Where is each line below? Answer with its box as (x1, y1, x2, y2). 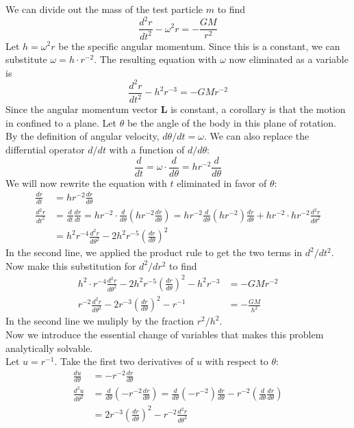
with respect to (205, 354, 268, 368)
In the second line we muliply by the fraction (5, 314, 194, 328)
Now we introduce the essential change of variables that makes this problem (5, 327, 324, 342)
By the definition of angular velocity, (5, 129, 160, 143)
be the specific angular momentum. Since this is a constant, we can (58, 38, 340, 53)
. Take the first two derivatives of (54, 354, 194, 368)
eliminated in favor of (177, 175, 267, 190)
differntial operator (5, 142, 85, 156)
